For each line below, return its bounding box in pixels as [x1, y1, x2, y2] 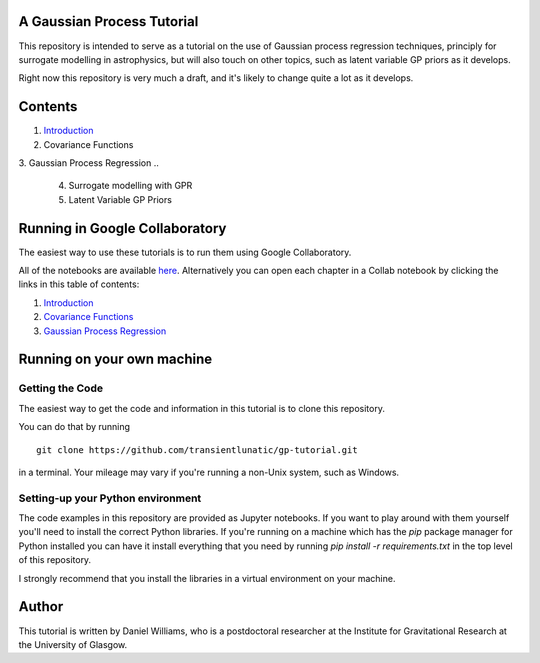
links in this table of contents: [18, 278, 140, 290]
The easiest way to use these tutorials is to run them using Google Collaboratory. [18, 246, 352, 258]
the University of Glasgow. [18, 638, 128, 650]
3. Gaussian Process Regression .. [18, 156, 159, 169]
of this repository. [18, 554, 92, 566]
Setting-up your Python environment [18, 491, 202, 505]
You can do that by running [18, 421, 130, 433]
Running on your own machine [18, 351, 213, 368]
